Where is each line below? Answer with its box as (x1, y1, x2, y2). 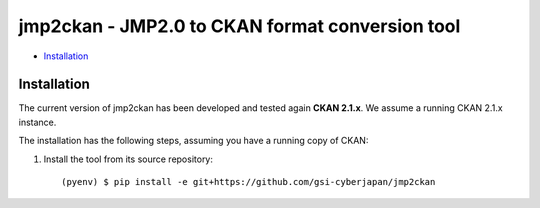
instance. (18, 116, 57, 128)
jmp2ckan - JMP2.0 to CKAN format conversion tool (18, 15, 461, 37)
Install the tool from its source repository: (43, 153, 214, 165)
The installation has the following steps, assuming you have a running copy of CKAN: (18, 135, 369, 147)
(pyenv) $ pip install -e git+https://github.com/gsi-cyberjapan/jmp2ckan (61, 176, 436, 188)
